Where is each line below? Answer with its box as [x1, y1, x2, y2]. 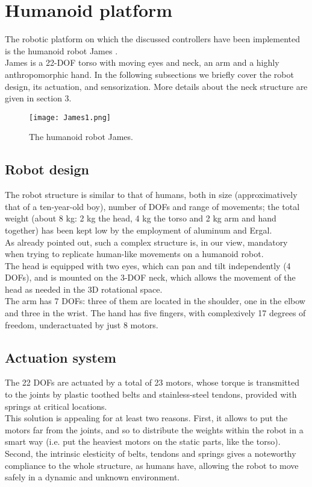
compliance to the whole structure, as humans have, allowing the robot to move [5, 459, 299, 471]
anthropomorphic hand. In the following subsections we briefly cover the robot [5, 68, 294, 80]
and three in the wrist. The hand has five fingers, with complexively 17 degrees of [5, 307, 306, 319]
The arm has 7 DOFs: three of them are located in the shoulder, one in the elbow [5, 294, 305, 307]
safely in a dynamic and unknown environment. [5, 471, 180, 483]
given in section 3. [5, 92, 72, 104]
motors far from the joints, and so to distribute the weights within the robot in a [5, 423, 304, 436]
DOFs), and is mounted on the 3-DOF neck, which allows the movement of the [5, 271, 296, 284]
